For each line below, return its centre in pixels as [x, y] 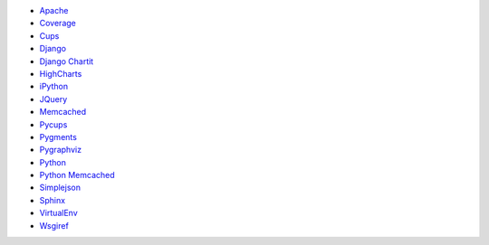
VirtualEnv [58, 213]
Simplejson [60, 188]
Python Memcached [77, 175]
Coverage [58, 24]
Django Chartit [67, 61]
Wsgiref [54, 225]
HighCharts [61, 73]
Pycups [53, 124]
